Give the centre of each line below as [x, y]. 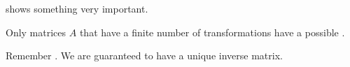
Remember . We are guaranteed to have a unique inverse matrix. [144, 55]
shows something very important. [77, 8]
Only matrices [36, 32]
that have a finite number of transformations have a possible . [212, 32]
